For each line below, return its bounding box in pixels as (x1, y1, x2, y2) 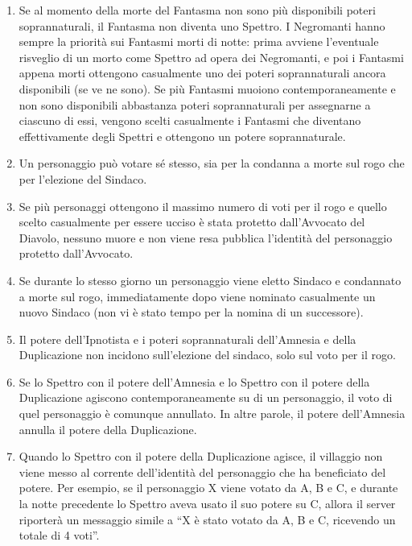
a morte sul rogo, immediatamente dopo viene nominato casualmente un (19, 287, 376, 304)
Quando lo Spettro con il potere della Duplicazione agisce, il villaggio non (19, 448, 383, 465)
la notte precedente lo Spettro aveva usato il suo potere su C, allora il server (19, 495, 396, 512)
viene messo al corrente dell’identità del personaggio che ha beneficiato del (19, 463, 386, 480)
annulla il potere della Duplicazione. (19, 420, 197, 437)
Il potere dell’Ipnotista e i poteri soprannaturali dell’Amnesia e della (19, 330, 356, 347)
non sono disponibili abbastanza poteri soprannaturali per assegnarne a (19, 96, 371, 113)
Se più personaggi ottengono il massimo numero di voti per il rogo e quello (19, 197, 387, 214)
